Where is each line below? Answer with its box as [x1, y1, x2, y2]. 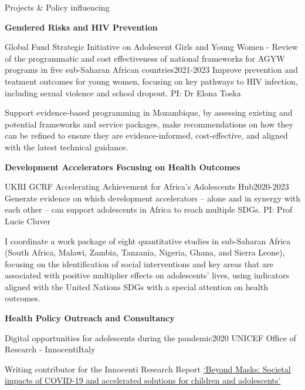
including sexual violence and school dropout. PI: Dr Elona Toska [5, 86, 241, 99]
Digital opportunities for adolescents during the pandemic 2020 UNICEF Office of [5, 331, 296, 344]
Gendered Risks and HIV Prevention [5, 21, 158, 33]
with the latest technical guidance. [5, 140, 128, 153]
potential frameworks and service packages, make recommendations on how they [5, 117, 293, 130]
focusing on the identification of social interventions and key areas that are [5, 257, 273, 270]
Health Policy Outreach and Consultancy [5, 312, 175, 324]
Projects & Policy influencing [5, 1, 110, 13]
